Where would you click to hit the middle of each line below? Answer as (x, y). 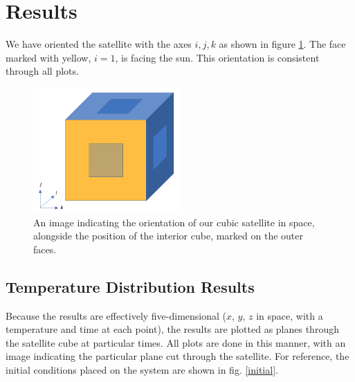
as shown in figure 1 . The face (282, 44)
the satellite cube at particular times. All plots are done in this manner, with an (176, 342)
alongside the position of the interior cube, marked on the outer (168, 236)
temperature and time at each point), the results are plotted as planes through (172, 329)
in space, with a (290, 315)
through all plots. (42, 71)
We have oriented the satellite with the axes (99, 44)
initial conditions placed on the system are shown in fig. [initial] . (142, 370)
